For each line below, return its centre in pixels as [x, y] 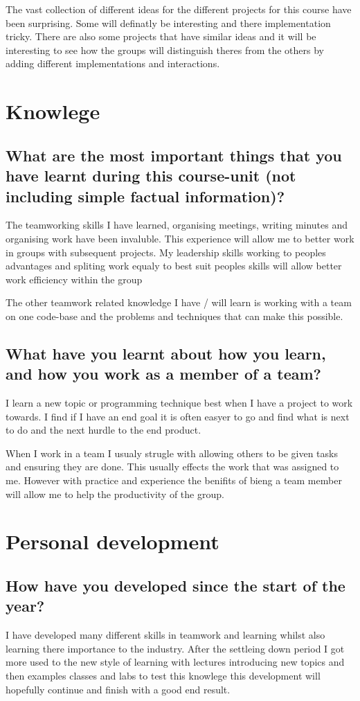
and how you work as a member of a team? [164, 374]
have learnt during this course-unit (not [151, 176]
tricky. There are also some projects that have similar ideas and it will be [161, 36]
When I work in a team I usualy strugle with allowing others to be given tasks [172, 453]
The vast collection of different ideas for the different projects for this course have [179, 9]
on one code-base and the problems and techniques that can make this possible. [174, 316]
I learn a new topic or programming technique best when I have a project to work [179, 403]
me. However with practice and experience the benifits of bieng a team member [174, 480]
